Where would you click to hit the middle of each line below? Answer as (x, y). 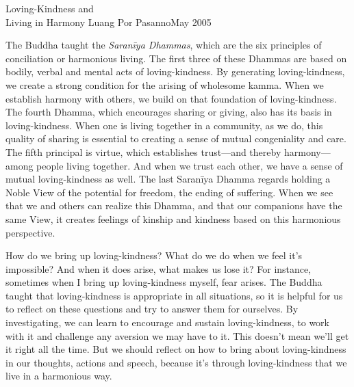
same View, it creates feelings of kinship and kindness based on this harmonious (173, 218)
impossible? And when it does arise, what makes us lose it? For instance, (159, 268)
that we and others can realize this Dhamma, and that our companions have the (174, 205)
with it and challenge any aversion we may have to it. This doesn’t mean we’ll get (177, 335)
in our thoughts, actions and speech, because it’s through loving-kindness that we (176, 362)
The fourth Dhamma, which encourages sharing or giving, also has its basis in (169, 112)
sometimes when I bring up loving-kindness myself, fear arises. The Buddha (164, 282)
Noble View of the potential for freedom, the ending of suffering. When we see (169, 192)
